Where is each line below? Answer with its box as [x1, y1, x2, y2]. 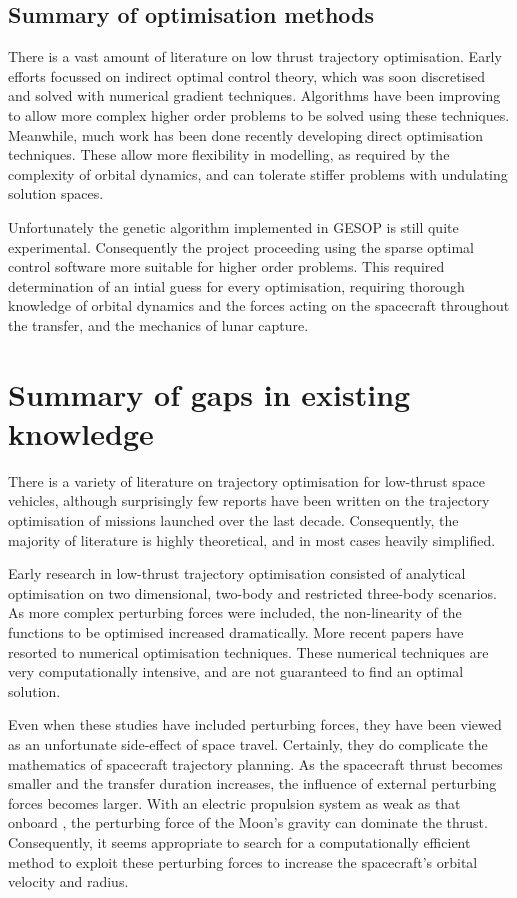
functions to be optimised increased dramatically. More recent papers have [8, 621, 464, 642]
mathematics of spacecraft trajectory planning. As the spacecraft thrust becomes [8, 753, 503, 774]
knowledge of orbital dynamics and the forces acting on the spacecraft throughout [8, 295, 510, 316]
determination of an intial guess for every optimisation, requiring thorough [8, 275, 465, 296]
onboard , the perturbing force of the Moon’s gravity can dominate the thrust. [8, 812, 488, 833]
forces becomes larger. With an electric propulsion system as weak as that [8, 792, 461, 813]
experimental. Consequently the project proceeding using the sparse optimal [8, 236, 474, 257]
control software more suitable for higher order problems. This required [8, 256, 445, 277]
